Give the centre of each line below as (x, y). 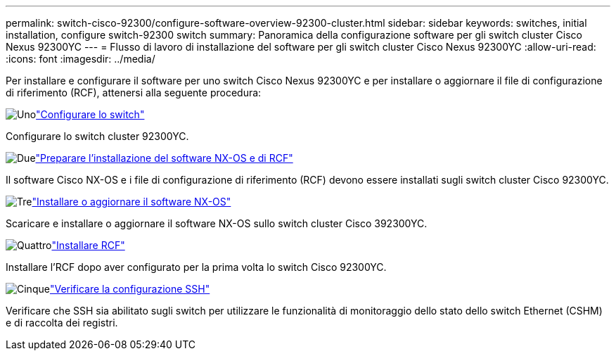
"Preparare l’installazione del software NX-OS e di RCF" (164, 158)
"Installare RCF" (88, 245)
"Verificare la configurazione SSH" (130, 289)
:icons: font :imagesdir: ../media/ (81, 59)
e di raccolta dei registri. (62, 323)
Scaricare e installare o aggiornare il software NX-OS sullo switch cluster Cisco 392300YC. (217, 223)
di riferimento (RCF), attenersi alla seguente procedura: (134, 93)
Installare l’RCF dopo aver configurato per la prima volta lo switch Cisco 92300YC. (196, 267)
